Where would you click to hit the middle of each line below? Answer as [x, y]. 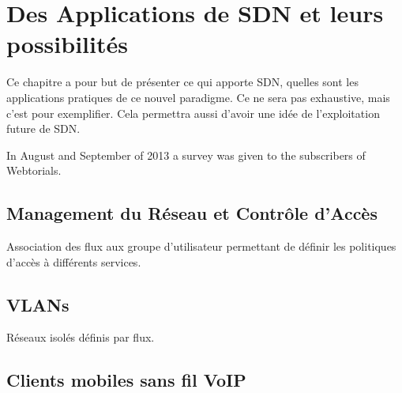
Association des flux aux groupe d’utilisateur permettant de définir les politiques [201, 246]
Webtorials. [34, 170]
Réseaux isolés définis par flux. [81, 337]
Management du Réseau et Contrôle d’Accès [192, 213]
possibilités [67, 44]
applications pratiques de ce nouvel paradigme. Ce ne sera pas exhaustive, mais [198, 97]
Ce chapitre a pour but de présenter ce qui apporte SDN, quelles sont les [182, 82]
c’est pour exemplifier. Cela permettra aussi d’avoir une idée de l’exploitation [193, 113]
